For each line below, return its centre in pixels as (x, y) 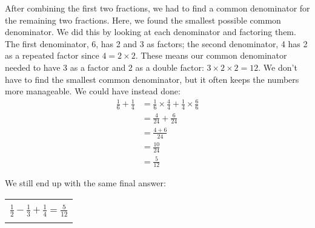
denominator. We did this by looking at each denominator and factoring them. (151, 32)
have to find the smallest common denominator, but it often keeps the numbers (152, 79)
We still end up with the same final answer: (85, 183)
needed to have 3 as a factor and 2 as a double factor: (104, 67)
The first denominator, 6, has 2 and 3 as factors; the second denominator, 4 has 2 (156, 43)
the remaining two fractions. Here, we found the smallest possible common (143, 20)
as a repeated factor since (52, 55)
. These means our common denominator (211, 55)
